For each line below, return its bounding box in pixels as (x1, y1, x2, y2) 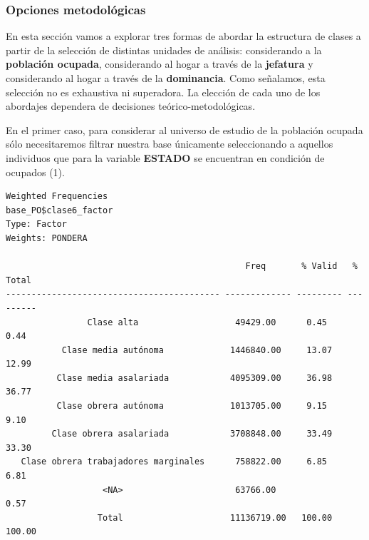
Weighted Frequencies (6, 191, 108, 202)
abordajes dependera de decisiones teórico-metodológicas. (6, 98, 256, 113)
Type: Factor (6, 219, 67, 230)
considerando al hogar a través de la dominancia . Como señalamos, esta (6, 71, 326, 85)
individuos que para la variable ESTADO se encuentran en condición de (6, 150, 325, 165)
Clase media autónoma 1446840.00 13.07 (61, 345, 333, 355)
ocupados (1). (6, 164, 65, 179)
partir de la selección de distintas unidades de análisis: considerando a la (6, 42, 322, 57)
